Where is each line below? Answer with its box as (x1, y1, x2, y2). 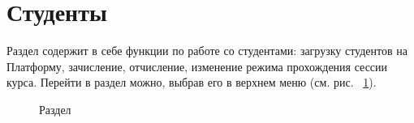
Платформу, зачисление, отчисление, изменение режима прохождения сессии (6, 57, 388, 74)
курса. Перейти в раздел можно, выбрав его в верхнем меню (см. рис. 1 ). (6, 74, 377, 91)
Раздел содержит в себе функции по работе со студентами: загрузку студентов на (6, 42, 408, 59)
